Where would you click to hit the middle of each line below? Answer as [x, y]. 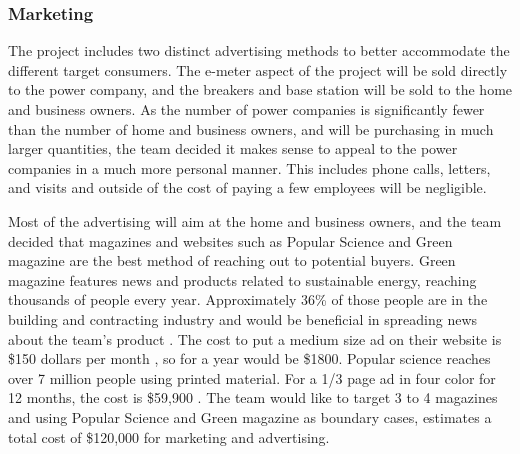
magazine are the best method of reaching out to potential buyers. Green [232, 260]
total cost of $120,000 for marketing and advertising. [169, 436]
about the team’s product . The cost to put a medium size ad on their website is [255, 338]
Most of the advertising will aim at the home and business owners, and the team [255, 220]
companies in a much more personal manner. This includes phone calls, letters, [249, 167]
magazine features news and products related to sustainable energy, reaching [242, 279]
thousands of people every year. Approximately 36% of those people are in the [248, 299]
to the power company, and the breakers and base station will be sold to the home [260, 89]
